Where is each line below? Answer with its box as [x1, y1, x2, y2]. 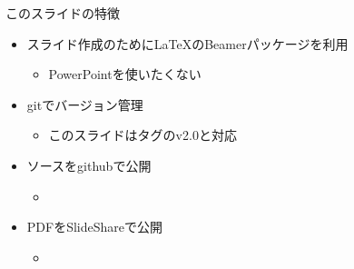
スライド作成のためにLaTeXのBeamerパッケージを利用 [26, 34, 349, 53]
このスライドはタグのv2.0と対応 [48, 125, 237, 144]
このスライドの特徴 [5, 4, 120, 22]
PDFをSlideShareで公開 [26, 217, 163, 236]
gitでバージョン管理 [26, 95, 143, 114]
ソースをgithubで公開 [26, 155, 152, 174]
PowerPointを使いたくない [48, 65, 202, 84]
